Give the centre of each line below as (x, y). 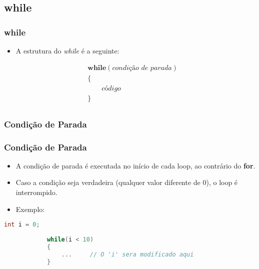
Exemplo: (30, 209)
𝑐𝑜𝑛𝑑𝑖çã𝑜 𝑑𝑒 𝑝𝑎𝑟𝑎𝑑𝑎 (142, 68)
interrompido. (36, 192)
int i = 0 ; (22, 225)
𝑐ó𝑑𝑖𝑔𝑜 (111, 88)
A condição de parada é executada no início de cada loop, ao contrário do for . (135, 165)
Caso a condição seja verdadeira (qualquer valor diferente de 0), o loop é (127, 182)
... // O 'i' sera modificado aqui (127, 254)
